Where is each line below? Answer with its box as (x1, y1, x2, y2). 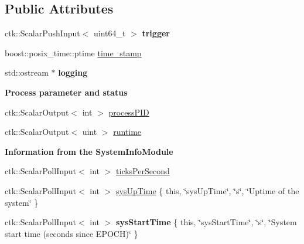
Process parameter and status (5, 86, 128, 98)
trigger (142, 27, 170, 39)
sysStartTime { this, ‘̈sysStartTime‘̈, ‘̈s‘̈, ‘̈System (116, 216, 297, 228)
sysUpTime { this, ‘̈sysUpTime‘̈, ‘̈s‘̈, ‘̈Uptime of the (116, 184, 299, 196)
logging (58, 66, 88, 79)
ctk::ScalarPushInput (5, 27, 80, 39)
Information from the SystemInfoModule (5, 145, 173, 157)
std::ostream (5, 66, 49, 79)
